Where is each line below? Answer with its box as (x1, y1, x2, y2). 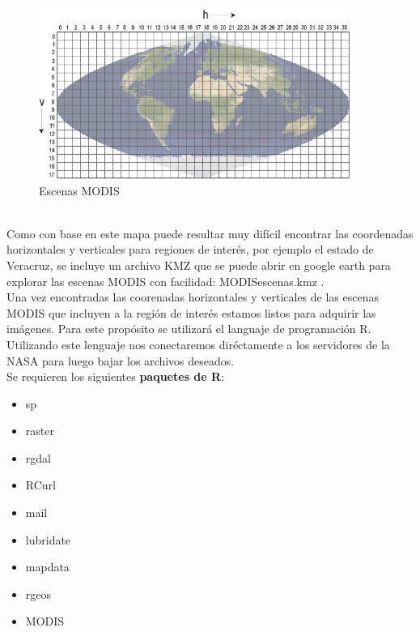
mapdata (25, 558, 70, 575)
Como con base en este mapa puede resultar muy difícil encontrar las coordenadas (6, 224, 414, 241)
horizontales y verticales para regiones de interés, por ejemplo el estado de (6, 241, 374, 258)
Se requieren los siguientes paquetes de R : (6, 368, 225, 385)
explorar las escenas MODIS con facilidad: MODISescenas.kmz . (6, 272, 325, 289)
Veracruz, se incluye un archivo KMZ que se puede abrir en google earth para (6, 256, 391, 273)
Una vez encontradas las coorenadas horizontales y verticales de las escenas (6, 288, 379, 305)
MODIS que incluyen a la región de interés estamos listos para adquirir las (6, 304, 376, 321)
